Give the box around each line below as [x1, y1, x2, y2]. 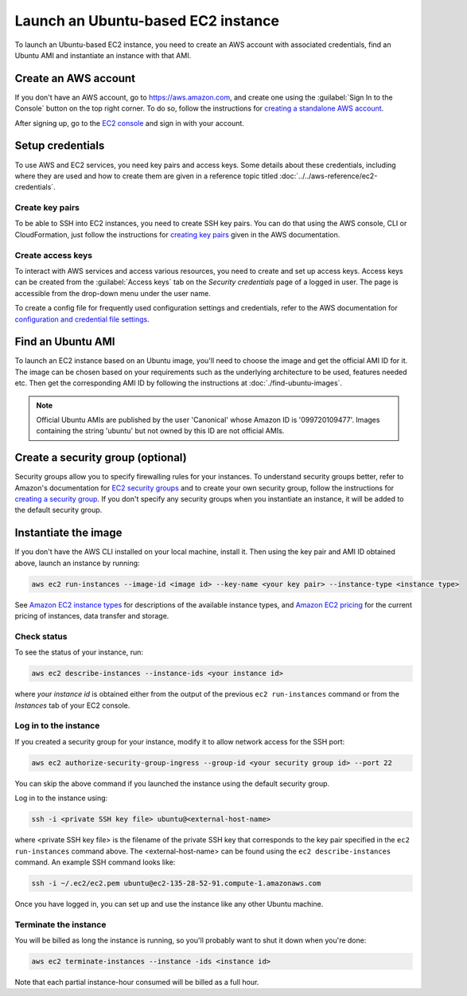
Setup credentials [14, 139, 105, 153]
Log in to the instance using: [14, 793, 108, 803]
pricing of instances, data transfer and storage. [14, 611, 169, 621]
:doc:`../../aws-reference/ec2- [279, 171, 378, 181]
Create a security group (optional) [14, 451, 187, 465]
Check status [14, 631, 68, 642]
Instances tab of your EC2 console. [14, 701, 130, 710]
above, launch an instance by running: [14, 558, 140, 568]
